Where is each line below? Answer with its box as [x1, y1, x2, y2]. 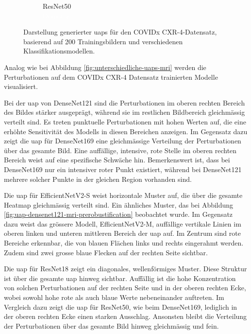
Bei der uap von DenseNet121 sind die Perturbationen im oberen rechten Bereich [4, 97, 245, 107]
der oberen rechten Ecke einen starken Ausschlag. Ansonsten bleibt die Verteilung [4, 311, 247, 321]
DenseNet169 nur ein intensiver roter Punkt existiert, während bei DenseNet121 [4, 164, 242, 174]
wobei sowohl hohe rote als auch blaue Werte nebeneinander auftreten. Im [4, 292, 224, 302]
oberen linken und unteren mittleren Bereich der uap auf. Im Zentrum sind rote [4, 228, 241, 238]
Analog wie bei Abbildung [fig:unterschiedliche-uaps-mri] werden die [4, 62, 206, 72]
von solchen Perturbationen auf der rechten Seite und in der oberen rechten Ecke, [4, 282, 246, 293]
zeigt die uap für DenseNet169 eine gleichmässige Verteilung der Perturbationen [4, 136, 241, 146]
